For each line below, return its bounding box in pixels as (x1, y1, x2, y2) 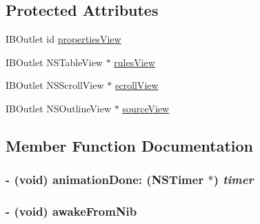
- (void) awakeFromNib (6, 203, 137, 220)
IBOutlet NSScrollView (6, 78, 104, 92)
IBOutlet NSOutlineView (6, 101, 112, 115)
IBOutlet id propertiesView (6, 32, 121, 46)
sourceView (122, 101, 170, 115)
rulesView (114, 54, 155, 69)
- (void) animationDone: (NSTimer (6, 171, 204, 188)
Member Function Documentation (6, 134, 254, 156)
